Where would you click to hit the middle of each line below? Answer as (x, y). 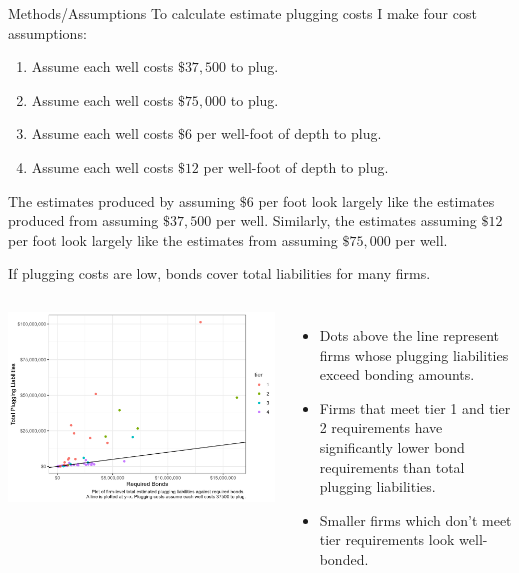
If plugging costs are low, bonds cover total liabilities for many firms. (219, 273)
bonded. (344, 558)
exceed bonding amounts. (397, 374)
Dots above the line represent (409, 334)
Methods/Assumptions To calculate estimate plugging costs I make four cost (242, 13)
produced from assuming (83, 220)
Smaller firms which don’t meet (415, 519)
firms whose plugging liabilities (414, 354)
